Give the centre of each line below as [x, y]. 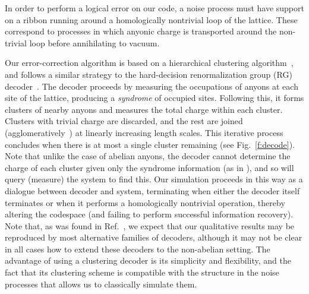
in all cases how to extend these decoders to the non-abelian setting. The [138, 249]
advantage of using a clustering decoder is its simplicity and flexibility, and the [148, 260]
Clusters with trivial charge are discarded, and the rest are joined [124, 121]
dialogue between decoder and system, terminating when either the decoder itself [152, 190]
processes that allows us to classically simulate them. [101, 284]
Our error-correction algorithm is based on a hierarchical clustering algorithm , [149, 63]
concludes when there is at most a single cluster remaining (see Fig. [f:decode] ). [150, 144]
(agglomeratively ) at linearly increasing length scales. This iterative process [144, 132]
